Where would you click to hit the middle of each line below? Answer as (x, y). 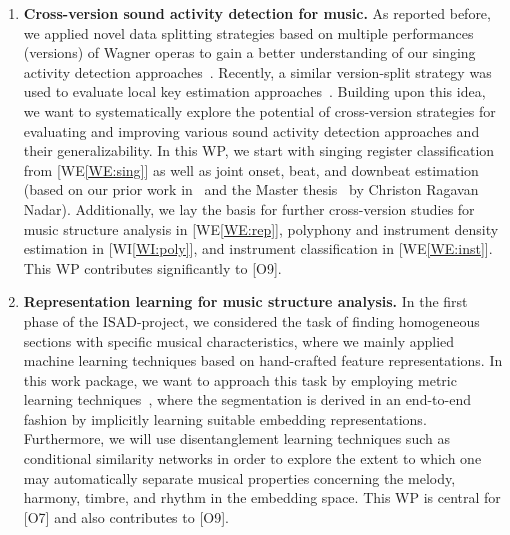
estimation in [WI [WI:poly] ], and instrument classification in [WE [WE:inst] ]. (258, 248)
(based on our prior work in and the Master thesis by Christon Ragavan (251, 189)
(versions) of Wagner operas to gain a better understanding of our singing (249, 52)
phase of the (61, 320)
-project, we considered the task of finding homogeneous (308, 320)
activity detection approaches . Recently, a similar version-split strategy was (257, 71)
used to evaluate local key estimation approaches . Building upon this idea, (254, 91)
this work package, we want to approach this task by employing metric (240, 379)
